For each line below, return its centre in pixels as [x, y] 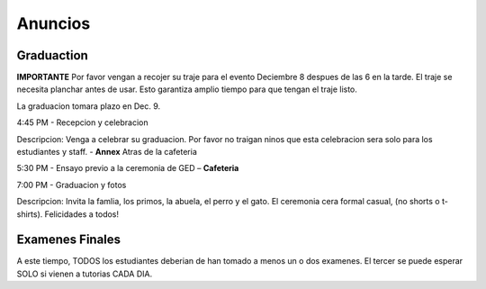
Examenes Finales [69, 240]
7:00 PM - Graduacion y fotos [72, 185]
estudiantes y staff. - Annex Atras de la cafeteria [107, 152]
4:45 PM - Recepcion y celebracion [82, 122]
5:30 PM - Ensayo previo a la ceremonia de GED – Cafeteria [128, 168]
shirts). [30, 214]
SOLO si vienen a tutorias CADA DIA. [85, 274]
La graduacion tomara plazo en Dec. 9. [89, 106]
